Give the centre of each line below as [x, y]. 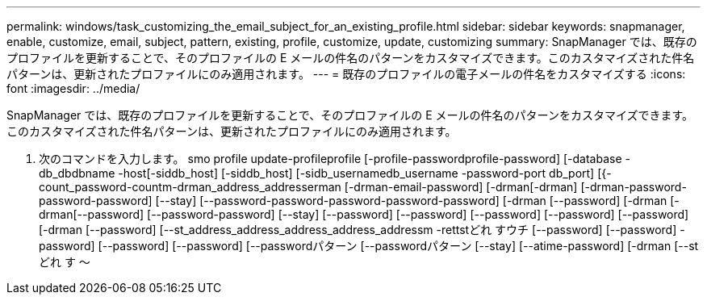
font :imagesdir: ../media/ [73, 88]
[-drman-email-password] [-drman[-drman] [461, 187]
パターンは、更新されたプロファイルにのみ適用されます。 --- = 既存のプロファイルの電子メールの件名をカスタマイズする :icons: [346, 74]
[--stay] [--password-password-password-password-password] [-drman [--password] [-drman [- [417, 201]
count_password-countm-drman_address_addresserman [190, 187]
